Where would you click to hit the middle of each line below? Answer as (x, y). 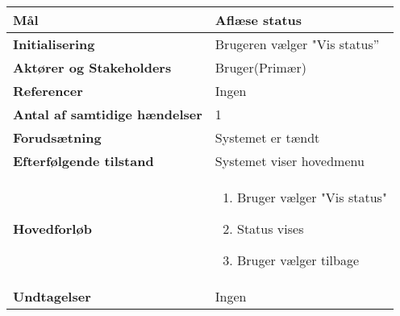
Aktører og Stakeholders (92, 67)
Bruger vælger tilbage (298, 260)
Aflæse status (258, 20)
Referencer (48, 91)
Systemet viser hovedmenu (290, 161)
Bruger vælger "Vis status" (312, 197)
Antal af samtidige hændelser (108, 114)
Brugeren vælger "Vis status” (297, 44)
